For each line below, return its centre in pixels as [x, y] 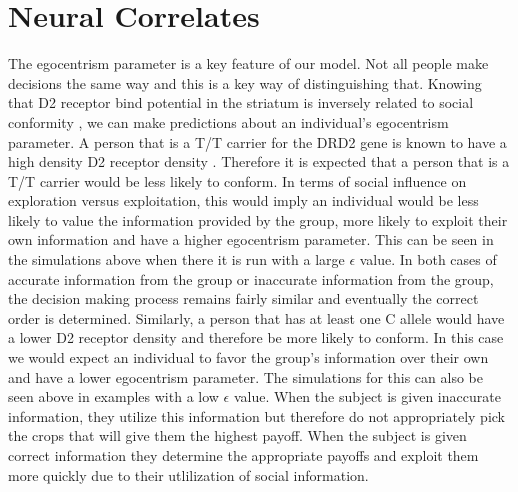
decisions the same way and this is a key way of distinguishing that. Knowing [245, 82]
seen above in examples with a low [113, 396]
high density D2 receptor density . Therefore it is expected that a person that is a [259, 161]
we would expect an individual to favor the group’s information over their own [248, 357]
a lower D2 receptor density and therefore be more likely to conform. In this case [256, 337]
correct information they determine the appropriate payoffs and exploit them [243, 455]
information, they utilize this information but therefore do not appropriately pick [257, 415]
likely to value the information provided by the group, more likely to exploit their [258, 219]
